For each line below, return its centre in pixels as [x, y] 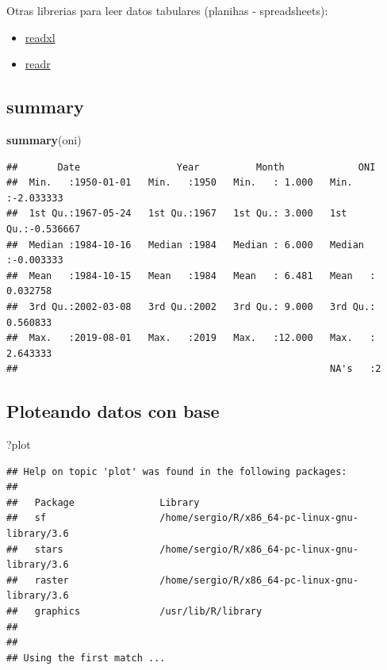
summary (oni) [44, 139]
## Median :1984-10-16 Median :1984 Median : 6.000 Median [186, 245]
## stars [35, 549]
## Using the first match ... [86, 658]
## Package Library [103, 502]
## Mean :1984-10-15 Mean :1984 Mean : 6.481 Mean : [191, 276]
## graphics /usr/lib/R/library [134, 612]
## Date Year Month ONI [191, 167]
